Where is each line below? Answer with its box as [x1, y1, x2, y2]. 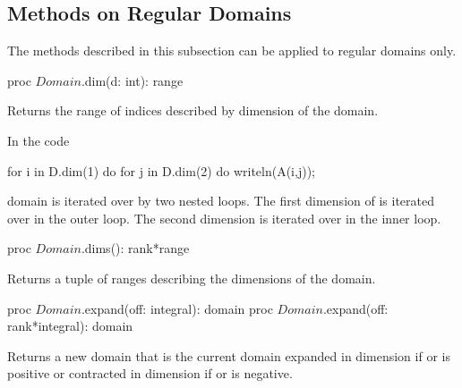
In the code [7, 131, 70, 149]
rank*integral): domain [7, 316, 133, 335]
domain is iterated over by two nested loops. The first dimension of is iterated [7, 191, 434, 210]
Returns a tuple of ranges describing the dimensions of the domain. [7, 268, 376, 287]
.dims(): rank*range [81, 239, 190, 257]
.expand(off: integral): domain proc [81, 299, 273, 317]
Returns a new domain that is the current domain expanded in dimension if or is [7, 346, 450, 365]
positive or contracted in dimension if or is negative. [7, 364, 293, 383]
